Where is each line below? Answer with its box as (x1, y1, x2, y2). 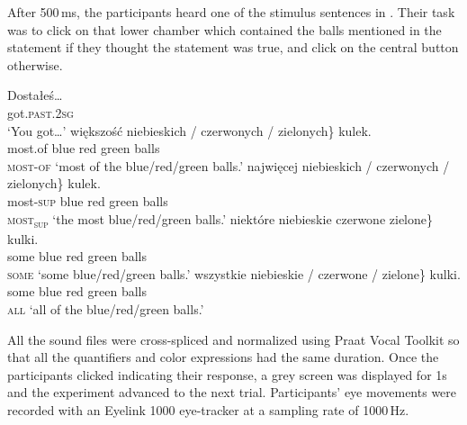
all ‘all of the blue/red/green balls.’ (7, 300, 204, 319)
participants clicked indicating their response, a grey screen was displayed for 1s (7, 365, 447, 384)
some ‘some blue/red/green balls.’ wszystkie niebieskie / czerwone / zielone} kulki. (7, 264, 461, 283)
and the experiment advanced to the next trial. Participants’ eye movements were (7, 383, 457, 402)
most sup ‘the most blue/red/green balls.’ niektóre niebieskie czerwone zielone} (7, 209, 433, 231)
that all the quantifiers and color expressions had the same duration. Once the (7, 348, 439, 366)
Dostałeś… (7, 86, 63, 104)
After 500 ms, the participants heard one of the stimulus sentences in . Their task (7, 3, 455, 21)
